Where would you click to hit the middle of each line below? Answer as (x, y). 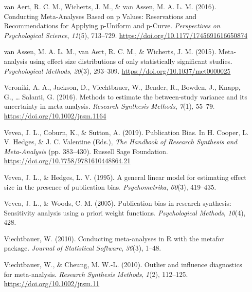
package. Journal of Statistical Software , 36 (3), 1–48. (82, 248)
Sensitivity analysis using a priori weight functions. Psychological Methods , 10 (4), (125, 212)
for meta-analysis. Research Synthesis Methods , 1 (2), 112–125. (96, 274)
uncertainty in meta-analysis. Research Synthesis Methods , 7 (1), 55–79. (109, 106)
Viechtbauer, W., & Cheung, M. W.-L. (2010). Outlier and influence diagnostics (123, 264)
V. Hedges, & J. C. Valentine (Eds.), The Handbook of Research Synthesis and (121, 142)
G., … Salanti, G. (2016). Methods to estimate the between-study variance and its (126, 96)
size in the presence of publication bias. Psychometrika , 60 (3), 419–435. (110, 186)
